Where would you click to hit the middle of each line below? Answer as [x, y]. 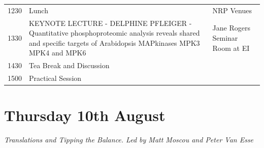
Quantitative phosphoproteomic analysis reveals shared [114, 33]
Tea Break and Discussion [69, 65]
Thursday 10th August [85, 115]
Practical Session [55, 78]
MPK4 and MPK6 [58, 53]
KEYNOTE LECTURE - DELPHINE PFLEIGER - [110, 23]
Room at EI [231, 48]
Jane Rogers [231, 28]
